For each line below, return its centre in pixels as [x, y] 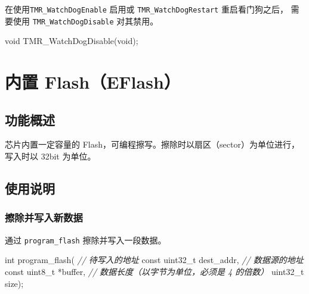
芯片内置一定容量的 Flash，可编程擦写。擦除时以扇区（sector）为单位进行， [152, 144]
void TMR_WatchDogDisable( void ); [72, 41]
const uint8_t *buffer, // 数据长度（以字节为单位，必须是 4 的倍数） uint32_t [154, 271]
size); [14, 283]
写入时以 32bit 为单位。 [50, 156]
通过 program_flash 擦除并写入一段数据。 [86, 240]
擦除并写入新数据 [44, 218]
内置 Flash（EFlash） [93, 82]
